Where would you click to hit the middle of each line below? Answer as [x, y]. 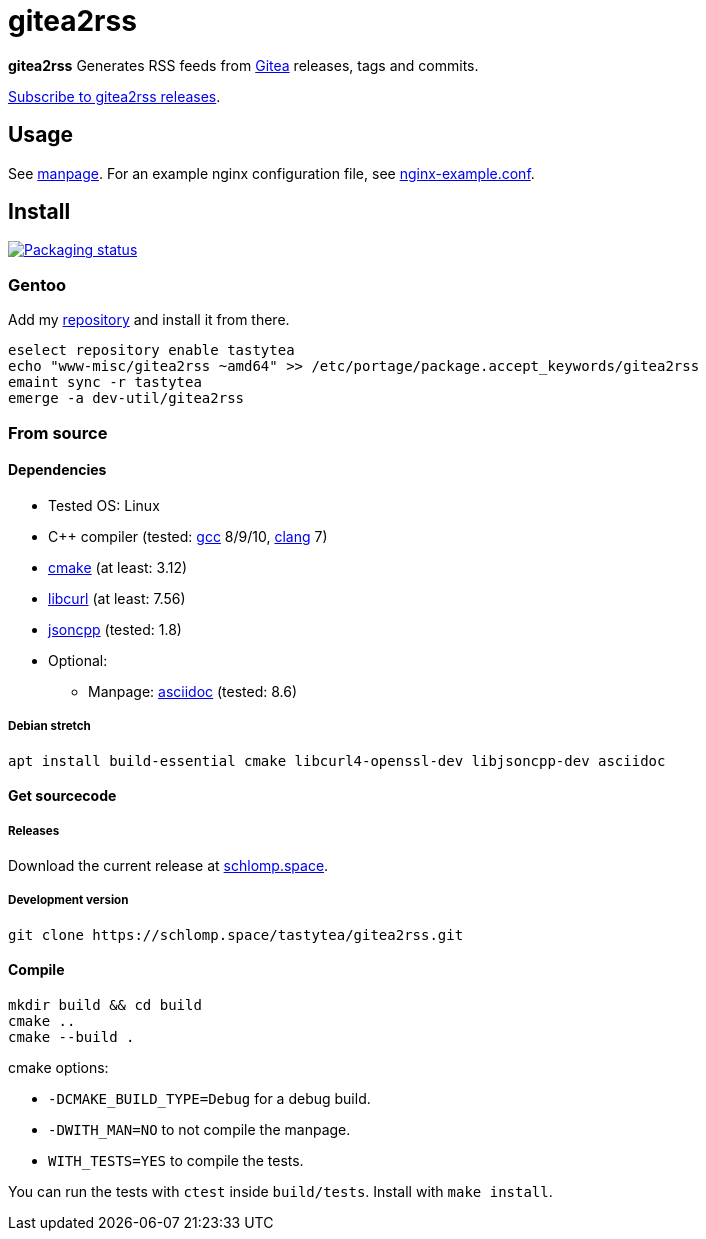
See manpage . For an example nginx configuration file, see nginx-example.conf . [271, 173]
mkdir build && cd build [105, 1004]
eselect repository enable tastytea [151, 350]
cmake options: [58, 1067]
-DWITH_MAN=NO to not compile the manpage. [199, 1129]
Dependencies [57, 470]
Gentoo [37, 284]
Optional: [78, 660]
